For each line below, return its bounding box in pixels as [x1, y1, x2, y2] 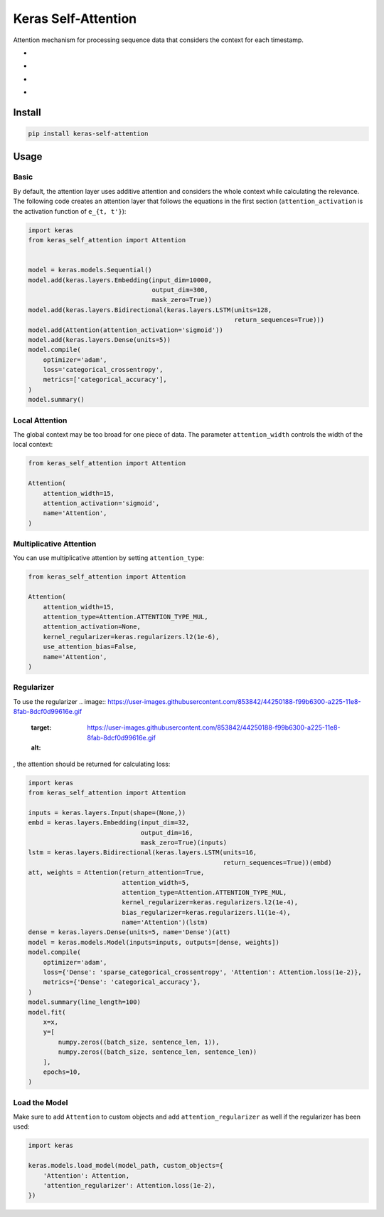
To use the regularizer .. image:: [13, 697, 107, 705]
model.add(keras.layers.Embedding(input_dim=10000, [28, 276, 213, 284]
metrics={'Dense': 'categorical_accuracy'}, [43, 978, 201, 986]
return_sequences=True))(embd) [223, 859, 332, 866]
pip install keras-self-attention [28, 130, 149, 138]
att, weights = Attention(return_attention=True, [28, 869, 205, 876]
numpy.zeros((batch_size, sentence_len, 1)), [58, 1037, 220, 1046]
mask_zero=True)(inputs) [140, 838, 228, 846]
